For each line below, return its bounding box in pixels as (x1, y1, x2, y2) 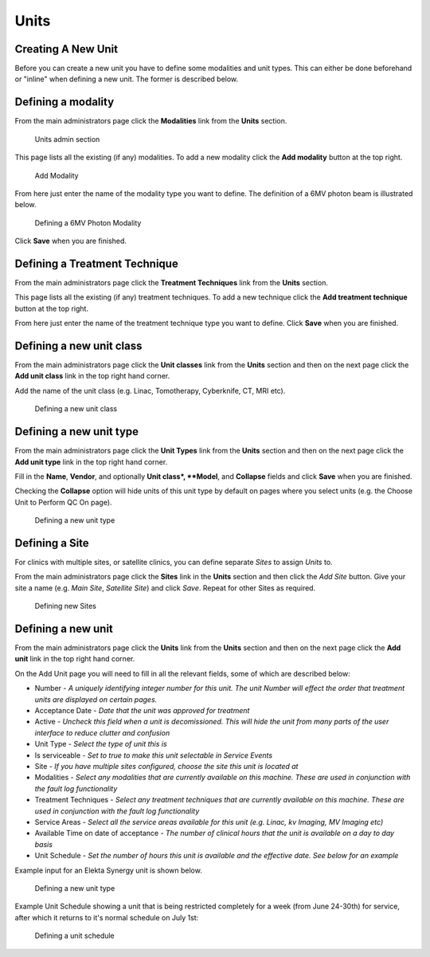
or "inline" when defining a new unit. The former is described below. (14, 74, 239, 84)
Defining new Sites (34, 602, 97, 611)
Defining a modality (14, 96, 115, 109)
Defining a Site (14, 536, 89, 550)
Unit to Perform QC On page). (14, 497, 112, 507)
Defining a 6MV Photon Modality (34, 218, 142, 227)
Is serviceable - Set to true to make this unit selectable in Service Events (34, 750, 273, 760)
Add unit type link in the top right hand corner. (14, 457, 168, 466)
